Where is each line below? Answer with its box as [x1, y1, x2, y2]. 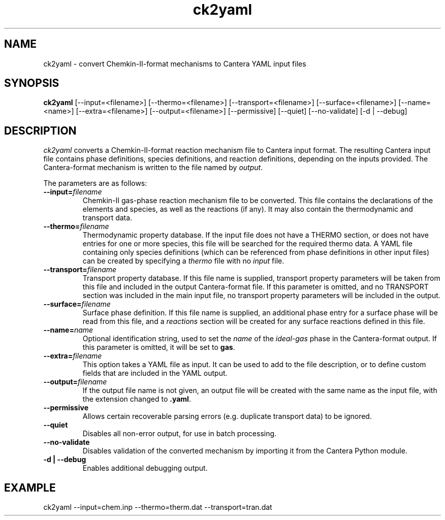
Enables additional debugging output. [82, 464, 208, 473]
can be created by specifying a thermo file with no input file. [82, 256, 284, 266]
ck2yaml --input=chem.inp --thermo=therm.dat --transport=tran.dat [43, 503, 272, 512]
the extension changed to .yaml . [82, 395, 191, 404]
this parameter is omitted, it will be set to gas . [82, 343, 235, 352]
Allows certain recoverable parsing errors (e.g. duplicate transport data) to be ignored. [82, 412, 372, 421]
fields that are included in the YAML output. [82, 369, 228, 378]
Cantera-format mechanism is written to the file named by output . [43, 163, 263, 172]
